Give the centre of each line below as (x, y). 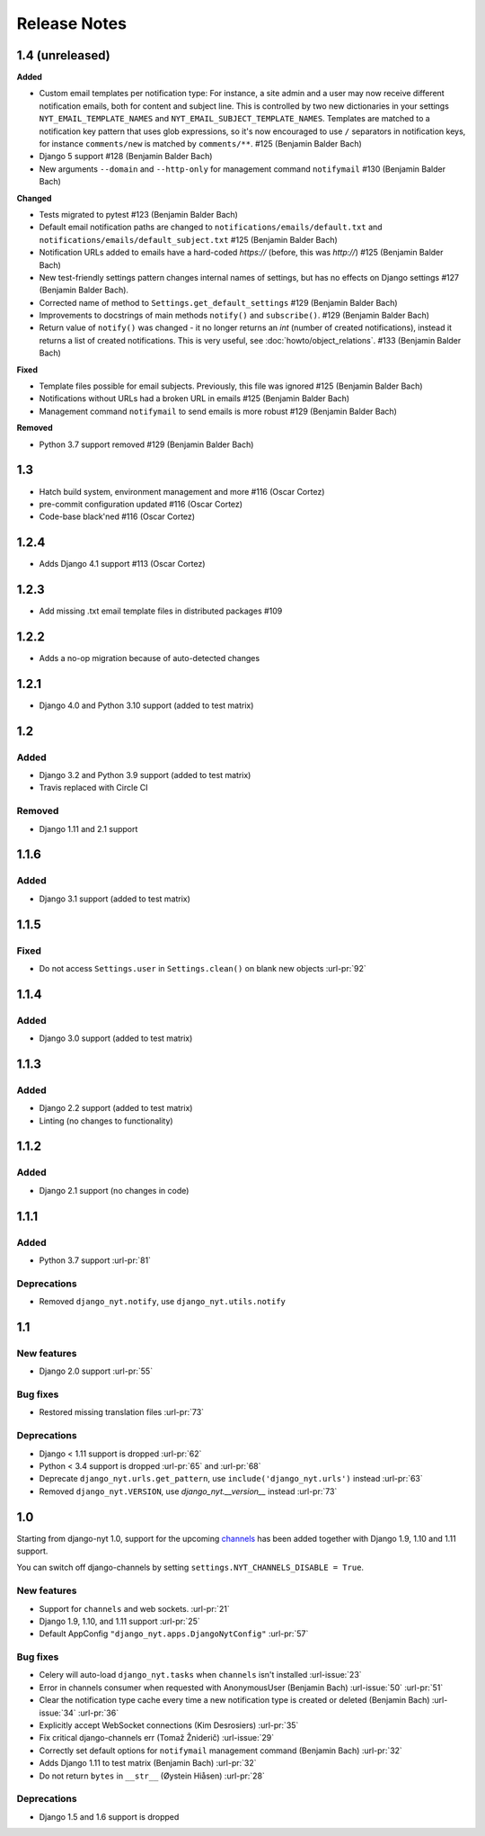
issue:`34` (57, 1713)
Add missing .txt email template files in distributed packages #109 (161, 611)
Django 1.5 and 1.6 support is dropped (109, 1816)
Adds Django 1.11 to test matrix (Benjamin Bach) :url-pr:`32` (148, 1763)
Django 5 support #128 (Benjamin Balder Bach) (126, 157)
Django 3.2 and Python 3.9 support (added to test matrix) (145, 775)
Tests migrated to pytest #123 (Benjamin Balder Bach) (138, 214)
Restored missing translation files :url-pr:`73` (122, 1412)
